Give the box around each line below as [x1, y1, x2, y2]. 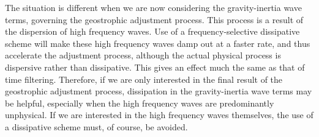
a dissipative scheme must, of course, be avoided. [5, 120, 188, 133]
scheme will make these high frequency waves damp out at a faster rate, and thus [5, 37, 310, 49]
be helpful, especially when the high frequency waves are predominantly [5, 96, 274, 109]
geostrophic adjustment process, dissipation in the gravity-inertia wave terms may [5, 85, 312, 97]
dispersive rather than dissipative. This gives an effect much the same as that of [5, 60, 305, 73]
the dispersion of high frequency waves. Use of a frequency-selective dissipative [5, 25, 300, 38]
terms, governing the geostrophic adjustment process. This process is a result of [5, 13, 304, 26]
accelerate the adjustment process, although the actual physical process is [5, 49, 281, 61]
